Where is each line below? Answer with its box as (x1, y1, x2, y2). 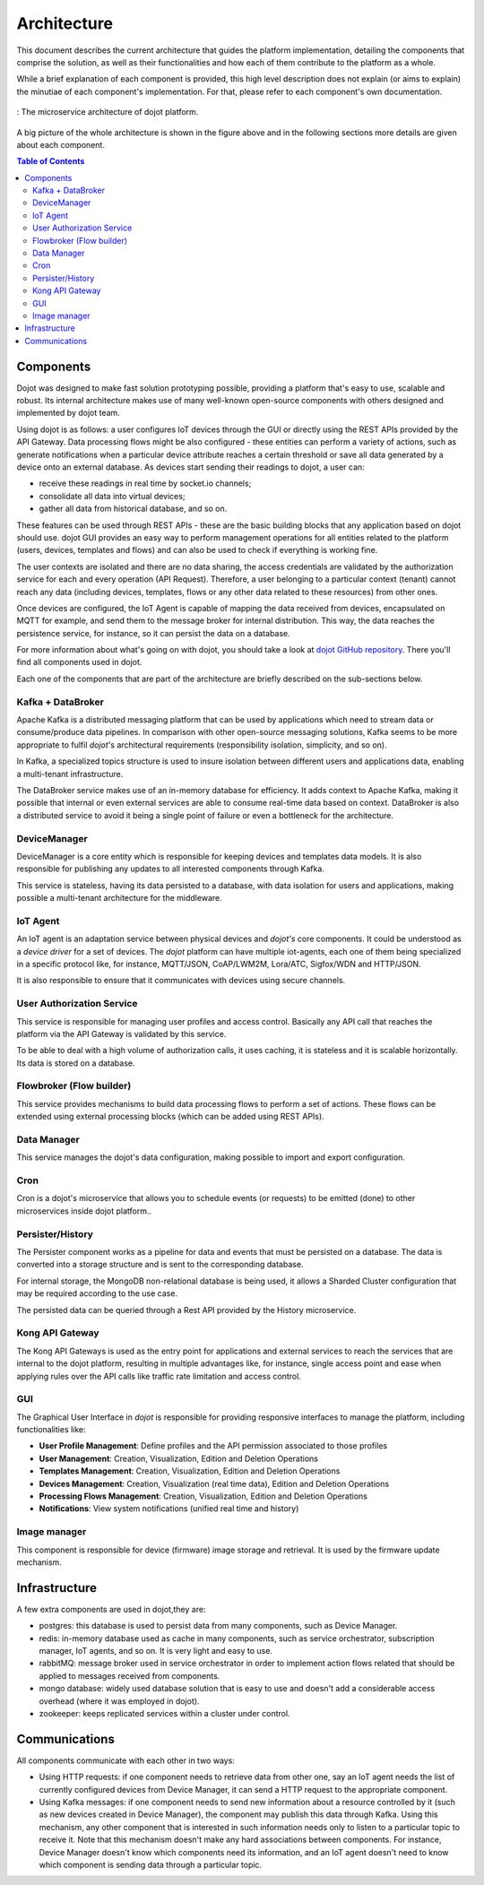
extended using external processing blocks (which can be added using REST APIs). (16, 1111, 324, 1122)
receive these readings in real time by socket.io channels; (39, 478, 252, 489)
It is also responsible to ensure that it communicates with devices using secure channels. (16, 975, 346, 986)
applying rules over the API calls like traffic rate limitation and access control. (16, 1371, 302, 1381)
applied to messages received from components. (39, 1670, 220, 1681)
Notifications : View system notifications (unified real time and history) (39, 1503, 299, 1514)
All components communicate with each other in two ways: (16, 1755, 235, 1766)
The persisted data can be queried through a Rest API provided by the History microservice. (16, 1304, 357, 1315)
